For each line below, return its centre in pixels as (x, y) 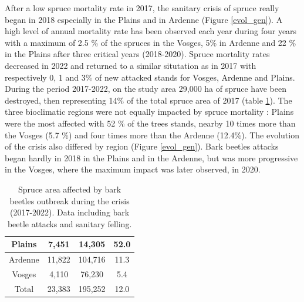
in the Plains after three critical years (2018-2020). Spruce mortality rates (137, 54)
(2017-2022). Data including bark (70, 212)
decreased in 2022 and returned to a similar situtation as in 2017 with (131, 65)
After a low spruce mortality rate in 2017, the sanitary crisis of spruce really (142, 8)
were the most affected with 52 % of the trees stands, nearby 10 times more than (150, 123)
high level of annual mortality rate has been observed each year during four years (151, 31)
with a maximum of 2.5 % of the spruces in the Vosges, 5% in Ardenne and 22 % (151, 42)
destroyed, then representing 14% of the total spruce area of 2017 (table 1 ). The (148, 100)
